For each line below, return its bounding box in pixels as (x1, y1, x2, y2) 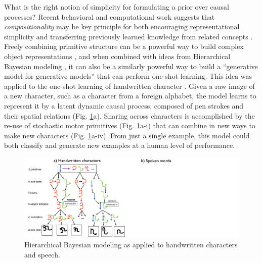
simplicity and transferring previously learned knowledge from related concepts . (4, 31, 253, 41)
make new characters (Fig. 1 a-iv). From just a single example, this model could (4, 130, 250, 140)
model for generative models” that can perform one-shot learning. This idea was (4, 71, 252, 81)
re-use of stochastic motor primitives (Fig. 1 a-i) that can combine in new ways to (4, 120, 255, 131)
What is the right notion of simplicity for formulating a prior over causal (4, 2, 230, 12)
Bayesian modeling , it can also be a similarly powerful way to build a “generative (4, 61, 258, 71)
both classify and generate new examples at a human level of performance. (4, 140, 235, 150)
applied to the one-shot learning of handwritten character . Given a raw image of (4, 80, 255, 91)
